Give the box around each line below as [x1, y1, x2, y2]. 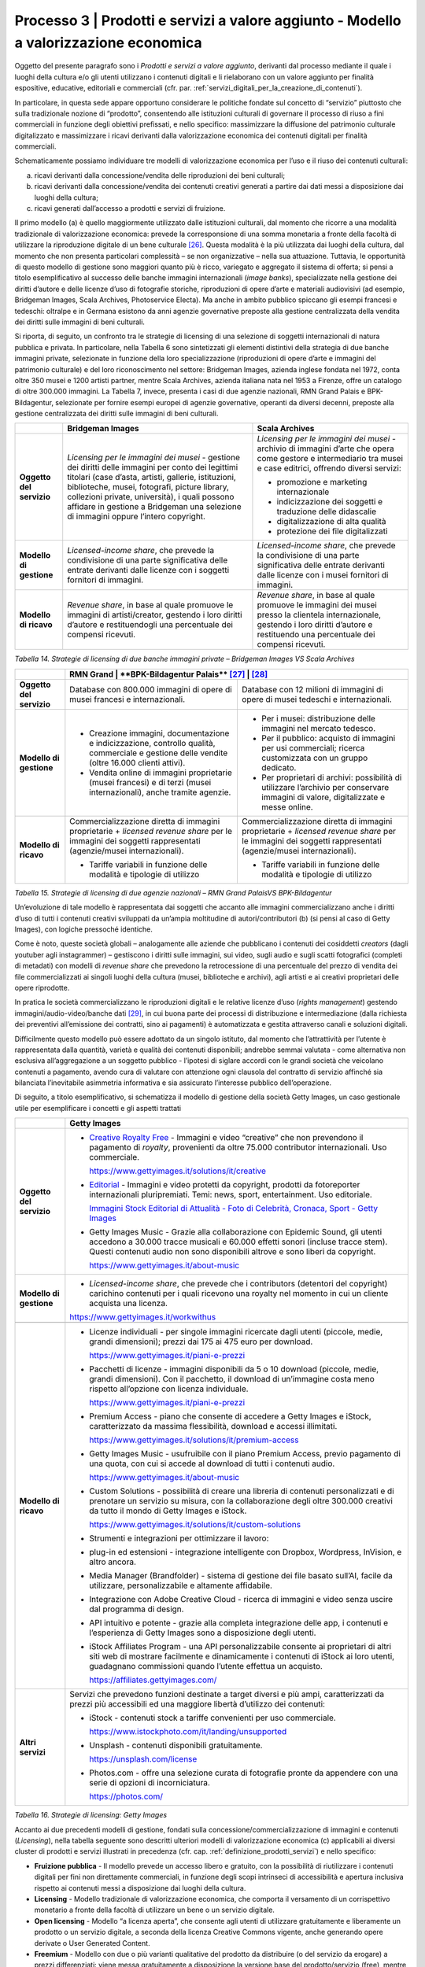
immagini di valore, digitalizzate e [261, 792, 386, 803]
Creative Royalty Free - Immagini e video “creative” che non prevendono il [89, 1132, 364, 1143]
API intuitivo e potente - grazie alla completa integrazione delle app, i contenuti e [89, 1618, 389, 1629]
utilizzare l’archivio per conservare [261, 781, 390, 792]
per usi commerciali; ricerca [261, 742, 365, 753]
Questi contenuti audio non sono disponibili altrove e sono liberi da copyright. [89, 1246, 376, 1257]
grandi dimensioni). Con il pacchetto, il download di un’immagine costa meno [89, 1374, 375, 1385]
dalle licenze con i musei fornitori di [257, 570, 389, 581]
